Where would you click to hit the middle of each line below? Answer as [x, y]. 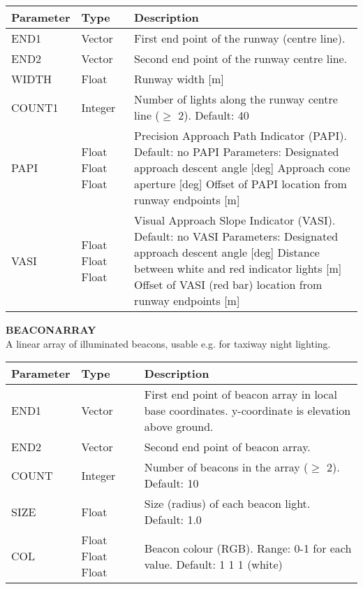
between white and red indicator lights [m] [238, 268]
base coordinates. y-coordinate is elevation [247, 411]
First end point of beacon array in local [240, 395]
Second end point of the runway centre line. [241, 58]
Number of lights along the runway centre [236, 99]
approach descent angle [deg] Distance [227, 252]
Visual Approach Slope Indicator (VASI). [235, 220]
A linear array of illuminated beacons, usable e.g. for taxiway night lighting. [168, 343]
